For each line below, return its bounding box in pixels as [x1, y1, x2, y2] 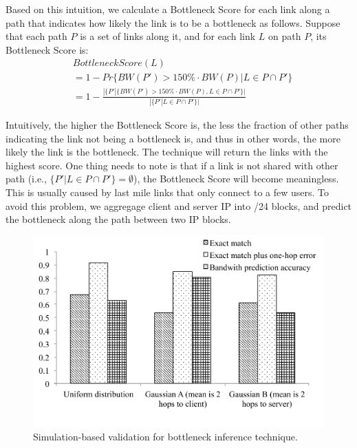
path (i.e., [6, 171, 47, 186]
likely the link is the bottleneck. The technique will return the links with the [6, 145, 328, 159]
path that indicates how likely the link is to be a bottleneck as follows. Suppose [6, 15, 340, 30]
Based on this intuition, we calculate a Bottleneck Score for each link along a [6, 2, 330, 16]
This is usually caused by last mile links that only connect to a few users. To [6, 185, 329, 200]
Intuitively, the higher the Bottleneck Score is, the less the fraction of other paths [6, 118, 349, 132]
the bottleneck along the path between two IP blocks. [6, 212, 231, 226]
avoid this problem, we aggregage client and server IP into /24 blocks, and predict [6, 198, 352, 213]
